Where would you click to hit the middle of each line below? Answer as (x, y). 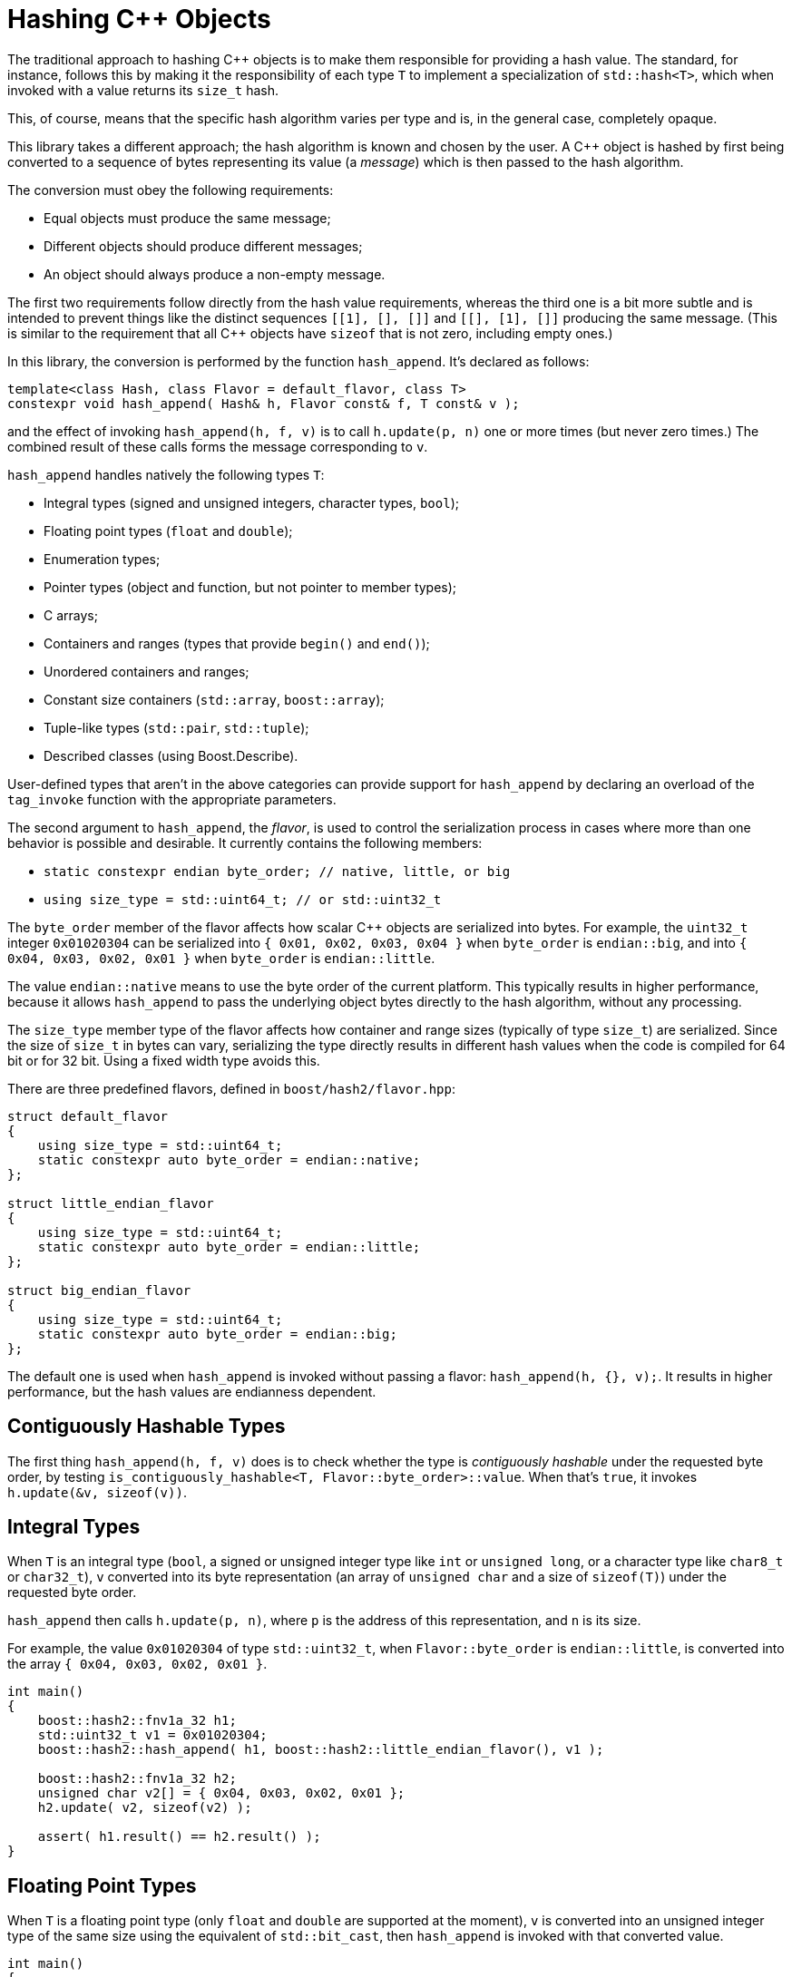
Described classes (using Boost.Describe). (171, 755)
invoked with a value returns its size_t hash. (143, 90)
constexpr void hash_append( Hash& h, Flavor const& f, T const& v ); (264, 403)
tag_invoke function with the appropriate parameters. (172, 799)
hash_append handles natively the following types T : (166, 474)
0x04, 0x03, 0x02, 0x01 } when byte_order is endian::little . (221, 958)
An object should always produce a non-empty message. (215, 274)
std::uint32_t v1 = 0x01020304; (152, 1735)
